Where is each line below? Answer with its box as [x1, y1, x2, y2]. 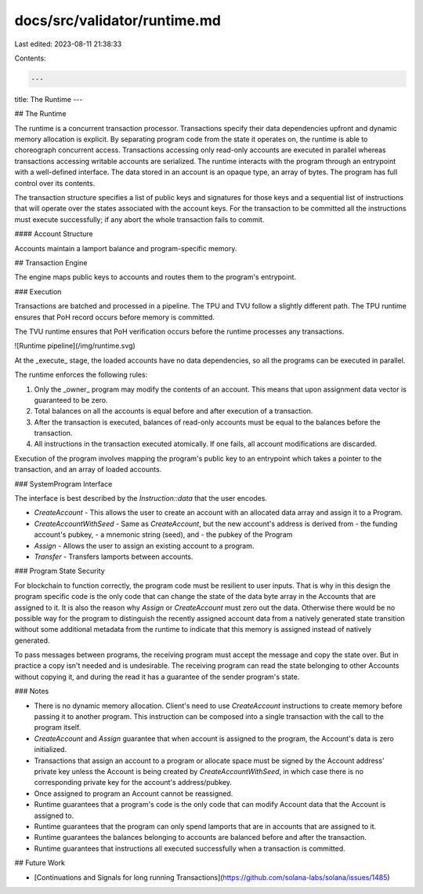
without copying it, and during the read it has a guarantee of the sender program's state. [14, 672, 300, 681]
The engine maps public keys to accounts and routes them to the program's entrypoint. [14, 272, 297, 282]
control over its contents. [14, 178, 96, 188]
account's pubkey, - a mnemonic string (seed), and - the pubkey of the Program [34, 530, 293, 539]
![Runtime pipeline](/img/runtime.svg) [14, 341, 136, 351]
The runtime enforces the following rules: [14, 370, 148, 380]
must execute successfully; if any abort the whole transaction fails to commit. [14, 214, 265, 224]
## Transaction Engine [14, 257, 88, 267]
